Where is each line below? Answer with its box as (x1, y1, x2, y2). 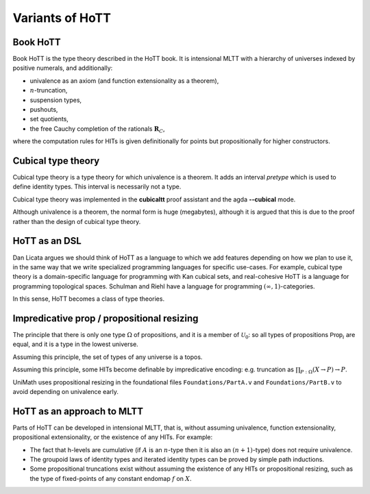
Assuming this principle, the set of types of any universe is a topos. (12, 353, 203, 361)
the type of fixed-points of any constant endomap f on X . (29, 474, 192, 482)
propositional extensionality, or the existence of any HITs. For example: (12, 433, 213, 441)
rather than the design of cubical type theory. (12, 217, 141, 225)
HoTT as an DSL (12, 235, 82, 247)
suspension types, (29, 96, 82, 104)
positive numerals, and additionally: (12, 64, 113, 72)
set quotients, (29, 115, 69, 123)
